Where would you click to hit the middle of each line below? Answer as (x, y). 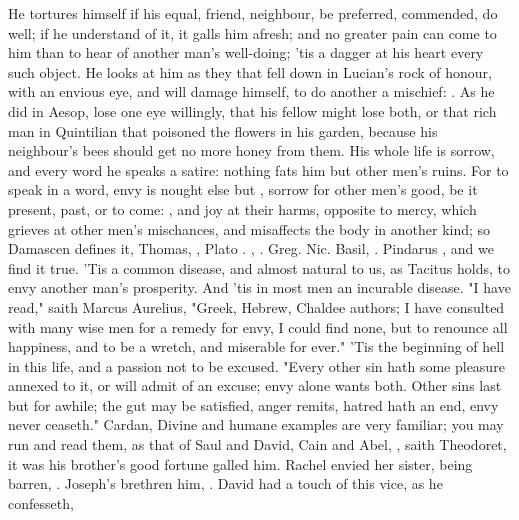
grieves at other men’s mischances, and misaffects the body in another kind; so (249, 228)
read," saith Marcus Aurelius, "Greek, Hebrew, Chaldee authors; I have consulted (256, 306)
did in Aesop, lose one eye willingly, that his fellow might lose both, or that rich (252, 110)
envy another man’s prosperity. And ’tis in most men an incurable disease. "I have (259, 287)
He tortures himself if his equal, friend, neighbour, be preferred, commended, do (253, 13)
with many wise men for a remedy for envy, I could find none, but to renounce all (258, 326)
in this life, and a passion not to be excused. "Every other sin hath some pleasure (256, 365)
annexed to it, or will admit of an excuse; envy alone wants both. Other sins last (255, 385)
